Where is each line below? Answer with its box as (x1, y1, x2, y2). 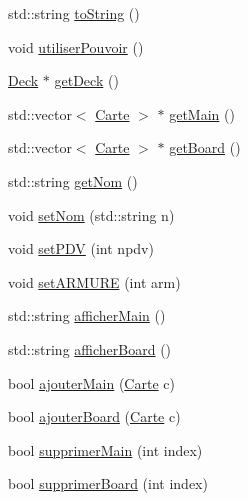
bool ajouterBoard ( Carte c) (8, 406, 181, 427)
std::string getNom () (8, 170, 138, 191)
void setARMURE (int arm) (8, 271, 181, 292)
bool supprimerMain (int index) (8, 439, 203, 460)
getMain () (169, 103, 235, 124)
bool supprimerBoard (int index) (8, 473, 208, 494)
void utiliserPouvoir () (8, 36, 144, 57)
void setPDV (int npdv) (8, 238, 154, 259)
